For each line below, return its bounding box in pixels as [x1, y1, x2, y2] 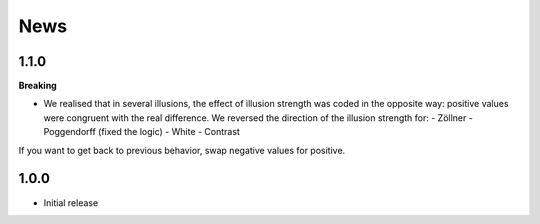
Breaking [18, 80, 57, 92]
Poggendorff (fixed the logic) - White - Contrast [43, 126, 240, 138]
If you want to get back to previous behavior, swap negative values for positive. [18, 144, 346, 156]
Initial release [43, 196, 99, 209]
